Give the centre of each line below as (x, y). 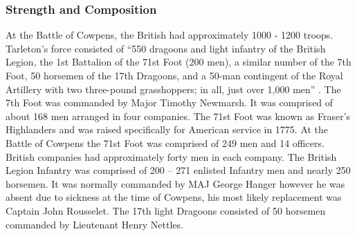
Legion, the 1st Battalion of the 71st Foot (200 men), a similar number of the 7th (178, 62)
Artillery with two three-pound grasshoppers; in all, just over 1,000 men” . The (173, 89)
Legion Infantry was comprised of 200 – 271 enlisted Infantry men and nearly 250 (178, 170)
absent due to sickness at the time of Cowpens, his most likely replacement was (174, 197)
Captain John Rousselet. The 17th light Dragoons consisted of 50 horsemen (166, 210)
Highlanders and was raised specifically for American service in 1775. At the (167, 129)
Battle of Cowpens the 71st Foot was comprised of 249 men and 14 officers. (165, 142)
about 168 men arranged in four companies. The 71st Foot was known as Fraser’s (178, 116)
